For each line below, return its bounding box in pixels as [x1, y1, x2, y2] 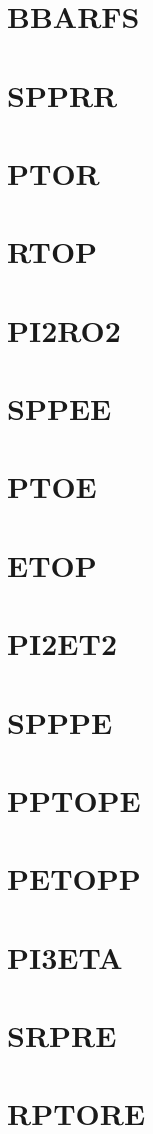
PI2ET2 [7, 623, 117, 664]
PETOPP [7, 858, 141, 899]
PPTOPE [7, 779, 141, 820]
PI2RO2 [7, 309, 121, 350]
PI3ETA [7, 936, 123, 977]
